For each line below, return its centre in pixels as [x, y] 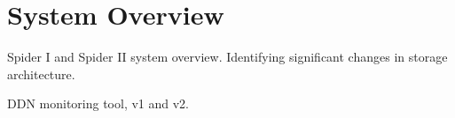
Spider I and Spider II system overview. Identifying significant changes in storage [227, 57]
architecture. [41, 74]
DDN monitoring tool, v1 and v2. [98, 103]
